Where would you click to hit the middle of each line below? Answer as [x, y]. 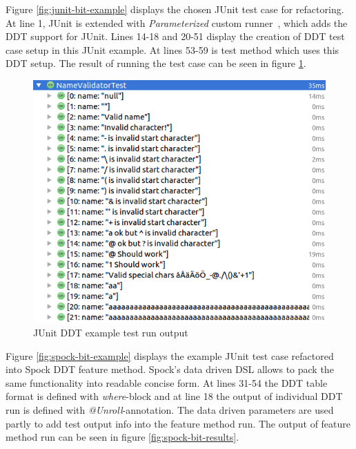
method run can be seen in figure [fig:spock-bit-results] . [122, 437]
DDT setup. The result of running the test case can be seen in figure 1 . [156, 63]
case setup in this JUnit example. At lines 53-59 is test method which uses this [172, 49]
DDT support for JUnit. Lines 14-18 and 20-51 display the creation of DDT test [175, 36]
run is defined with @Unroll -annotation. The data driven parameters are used [170, 409]
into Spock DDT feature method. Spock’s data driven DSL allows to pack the [170, 369]
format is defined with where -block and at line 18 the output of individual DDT [174, 396]
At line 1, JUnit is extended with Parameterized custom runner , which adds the [177, 22]
